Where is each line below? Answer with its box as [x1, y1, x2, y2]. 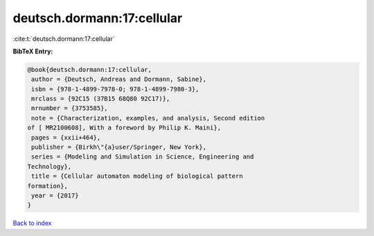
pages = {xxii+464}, [31, 134, 101, 141]
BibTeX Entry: [12, 47, 53, 55]
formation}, [27, 182, 69, 190]
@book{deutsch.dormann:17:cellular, [27, 66, 152, 73]
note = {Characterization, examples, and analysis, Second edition [31, 114, 265, 122]
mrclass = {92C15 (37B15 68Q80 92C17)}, [31, 95, 170, 103]
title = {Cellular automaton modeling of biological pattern [31, 172, 243, 180]
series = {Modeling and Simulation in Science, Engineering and [31, 153, 254, 161]
